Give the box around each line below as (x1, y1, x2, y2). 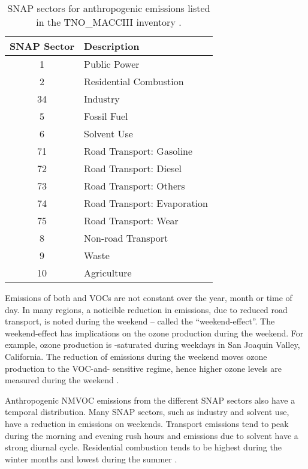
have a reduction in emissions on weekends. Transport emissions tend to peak (5, 417, 289, 429)
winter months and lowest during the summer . (5, 452, 177, 465)
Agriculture (84, 266, 132, 279)
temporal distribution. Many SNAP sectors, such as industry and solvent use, (5, 405, 289, 418)
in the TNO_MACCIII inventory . (36, 15, 182, 29)
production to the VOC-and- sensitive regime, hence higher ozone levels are (5, 362, 282, 374)
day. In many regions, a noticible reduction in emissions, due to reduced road (5, 303, 288, 315)
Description (84, 39, 140, 53)
